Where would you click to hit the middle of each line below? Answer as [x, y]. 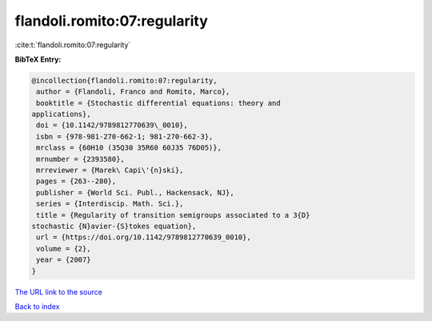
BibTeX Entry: [38, 59]
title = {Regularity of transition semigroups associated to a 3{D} [173, 215]
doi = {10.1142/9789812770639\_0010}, [112, 125]
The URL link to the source [59, 291]
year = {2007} [64, 260]
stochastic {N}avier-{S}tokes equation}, [114, 226]
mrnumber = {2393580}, [81, 159]
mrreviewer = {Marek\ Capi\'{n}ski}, [110, 171]
